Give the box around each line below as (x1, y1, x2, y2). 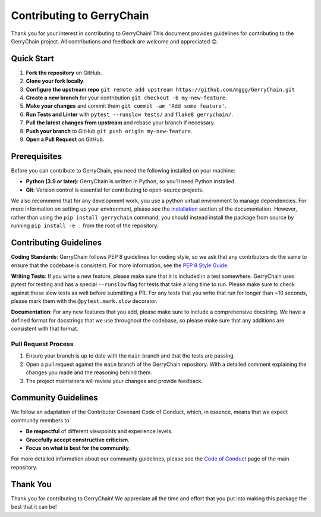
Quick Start (11, 54, 54, 64)
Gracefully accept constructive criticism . (26, 436, 130, 443)
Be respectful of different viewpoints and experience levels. (26, 428, 173, 435)
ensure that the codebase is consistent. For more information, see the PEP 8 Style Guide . (11, 262, 229, 269)
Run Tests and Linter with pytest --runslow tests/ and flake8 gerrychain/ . (26, 111, 233, 118)
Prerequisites (11, 151, 62, 161)
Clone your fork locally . (26, 77, 85, 84)
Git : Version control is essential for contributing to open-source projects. (26, 186, 204, 193)
